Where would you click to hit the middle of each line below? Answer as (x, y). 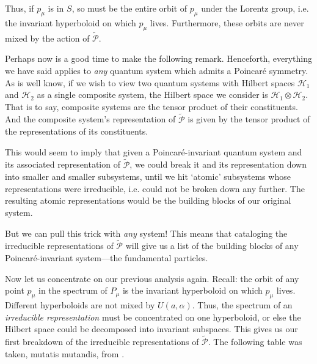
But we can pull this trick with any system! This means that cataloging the (146, 233)
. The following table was (255, 341)
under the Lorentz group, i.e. (255, 8)
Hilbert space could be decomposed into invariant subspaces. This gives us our (151, 329)
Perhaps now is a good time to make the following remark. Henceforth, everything (158, 58)
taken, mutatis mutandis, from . (65, 353)
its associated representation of (63, 164)
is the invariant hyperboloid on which (192, 290)
